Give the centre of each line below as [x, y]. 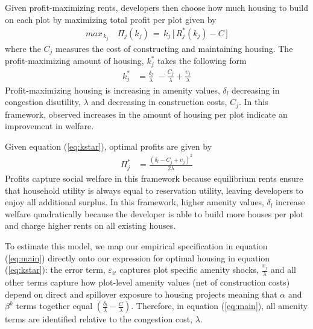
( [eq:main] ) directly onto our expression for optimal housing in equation [138, 257]
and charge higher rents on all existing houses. [90, 225]
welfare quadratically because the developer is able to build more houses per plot [154, 213]
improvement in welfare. [49, 126]
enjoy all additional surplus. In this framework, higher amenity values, [134, 202]
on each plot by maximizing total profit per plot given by [111, 19]
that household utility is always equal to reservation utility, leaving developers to [154, 190]
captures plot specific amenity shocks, [189, 270]
